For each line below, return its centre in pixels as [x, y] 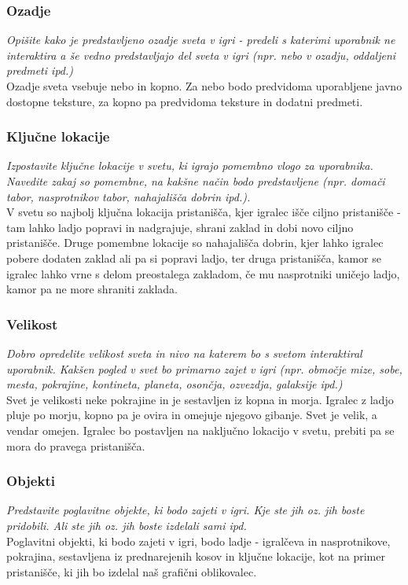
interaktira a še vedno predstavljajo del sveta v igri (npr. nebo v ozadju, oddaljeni [201, 55]
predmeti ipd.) [40, 70]
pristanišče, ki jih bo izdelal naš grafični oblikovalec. [132, 571]
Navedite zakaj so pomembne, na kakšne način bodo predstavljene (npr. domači [196, 181]
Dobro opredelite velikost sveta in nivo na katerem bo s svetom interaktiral [184, 353]
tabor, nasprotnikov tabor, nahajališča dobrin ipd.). [129, 196]
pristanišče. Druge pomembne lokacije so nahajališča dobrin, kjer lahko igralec [195, 243]
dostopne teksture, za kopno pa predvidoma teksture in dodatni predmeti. [185, 101]
